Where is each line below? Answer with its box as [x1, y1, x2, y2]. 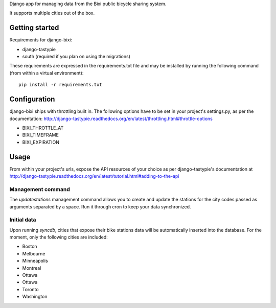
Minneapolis [22, 258, 48, 264]
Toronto [22, 286, 39, 292]
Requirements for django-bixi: [9, 37, 73, 43]
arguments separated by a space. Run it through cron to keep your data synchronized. [9, 203, 191, 209]
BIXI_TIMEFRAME [22, 132, 59, 138]
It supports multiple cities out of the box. [9, 10, 95, 16]
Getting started [9, 23, 59, 32]
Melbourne [22, 250, 45, 256]
